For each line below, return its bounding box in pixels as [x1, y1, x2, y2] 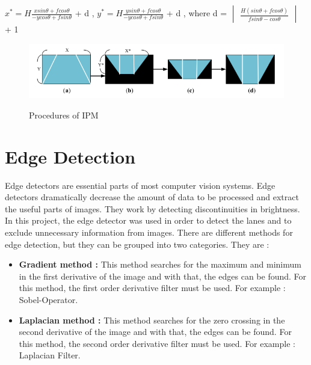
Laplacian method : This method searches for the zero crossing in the [19, 313, 285, 326]
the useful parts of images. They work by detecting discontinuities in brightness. [5, 202, 300, 215]
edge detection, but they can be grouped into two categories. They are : [5, 238, 269, 250]
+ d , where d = [166, 7, 227, 19]
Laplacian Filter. [19, 349, 81, 361]
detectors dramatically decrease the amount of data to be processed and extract [5, 191, 299, 203]
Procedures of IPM [29, 108, 99, 121]
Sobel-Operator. [19, 293, 78, 306]
